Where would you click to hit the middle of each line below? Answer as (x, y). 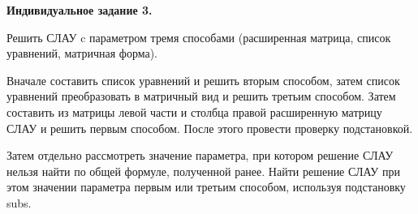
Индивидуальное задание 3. (80, 10)
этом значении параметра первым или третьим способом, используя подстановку (206, 187)
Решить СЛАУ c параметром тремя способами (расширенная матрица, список (199, 37)
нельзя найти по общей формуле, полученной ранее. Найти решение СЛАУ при (203, 171)
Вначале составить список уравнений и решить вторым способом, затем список (203, 80)
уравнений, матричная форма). (82, 53)
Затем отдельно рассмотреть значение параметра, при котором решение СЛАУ (200, 155)
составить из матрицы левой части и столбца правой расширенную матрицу (194, 111)
